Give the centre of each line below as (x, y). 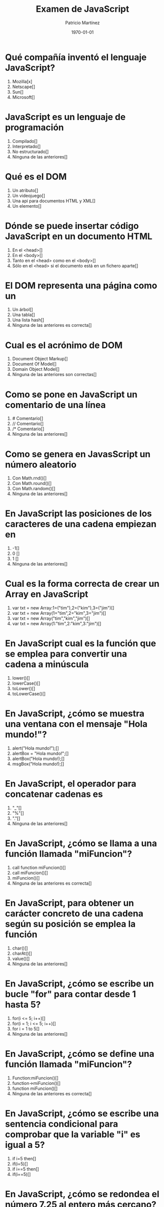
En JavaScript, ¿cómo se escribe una (82, 1113)
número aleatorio (41, 464)
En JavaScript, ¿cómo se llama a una (81, 843)
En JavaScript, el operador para (71, 784)
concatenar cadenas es (54, 794)
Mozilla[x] (22, 81)
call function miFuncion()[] (39, 867)
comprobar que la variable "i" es (73, 1134)
